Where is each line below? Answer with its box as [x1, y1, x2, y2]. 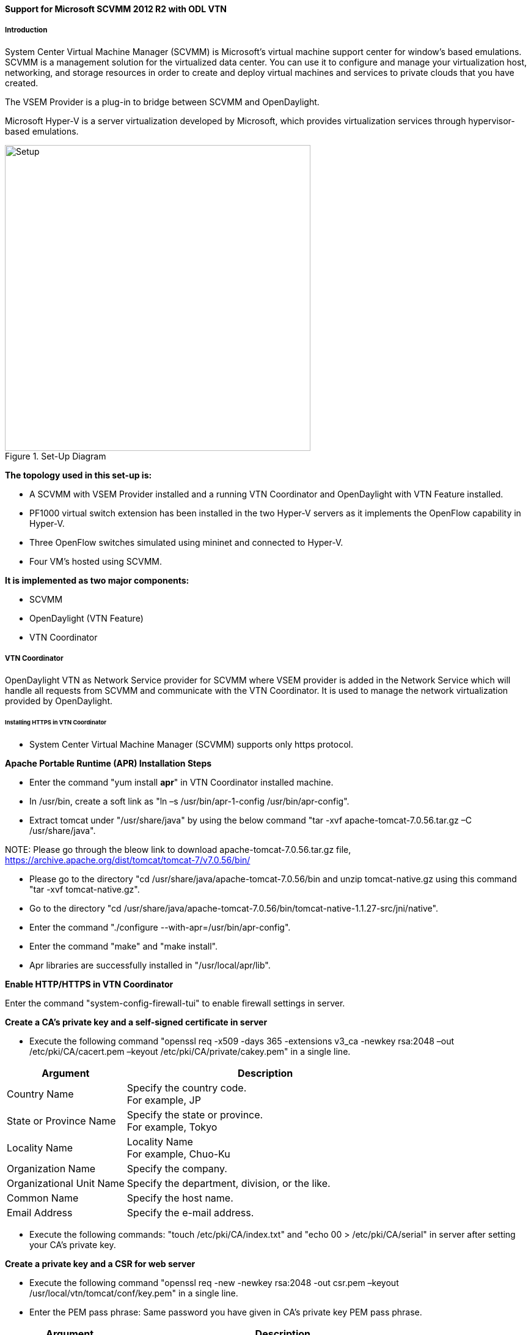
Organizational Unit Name [7, 1177, 125, 1190]
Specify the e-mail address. [126, 1207, 254, 1219]
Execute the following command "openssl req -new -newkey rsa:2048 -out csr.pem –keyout [29, 1277, 399, 1289]
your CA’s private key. [29, 1240, 116, 1251]
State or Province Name [7, 1115, 116, 1128]
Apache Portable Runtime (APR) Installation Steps [5, 758, 212, 769]
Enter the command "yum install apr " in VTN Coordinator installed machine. [29, 777, 334, 788]
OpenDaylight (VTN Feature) [29, 612, 144, 623]
